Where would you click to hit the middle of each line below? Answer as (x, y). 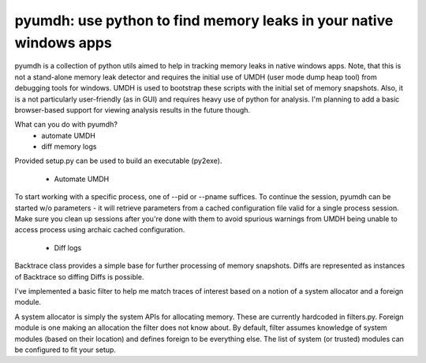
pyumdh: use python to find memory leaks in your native (204, 20)
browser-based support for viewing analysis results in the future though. (133, 109)
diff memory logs (69, 146)
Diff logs (68, 247)
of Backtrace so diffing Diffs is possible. (80, 276)
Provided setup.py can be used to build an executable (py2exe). (118, 161)
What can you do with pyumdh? (66, 124)
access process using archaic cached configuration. (100, 230)
